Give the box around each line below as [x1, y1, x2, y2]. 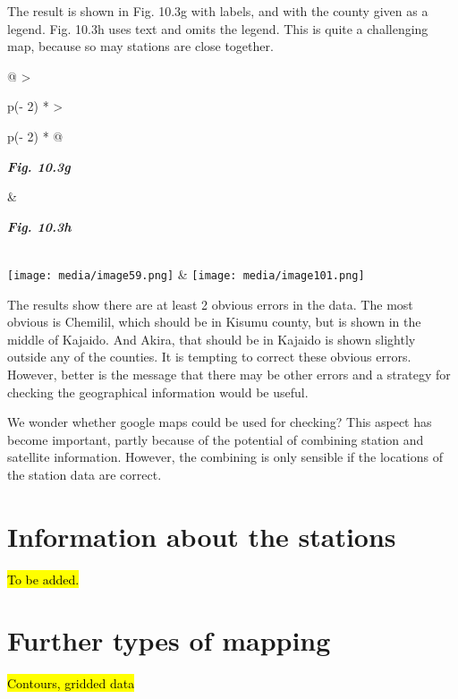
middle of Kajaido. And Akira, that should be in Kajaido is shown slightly [7, 329, 416, 348]
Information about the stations [7, 517, 396, 554]
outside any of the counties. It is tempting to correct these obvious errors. [7, 347, 411, 366]
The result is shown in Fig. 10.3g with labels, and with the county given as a [7, 2, 428, 20]
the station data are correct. [7, 465, 162, 483]
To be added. [7, 569, 80, 588]
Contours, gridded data [7, 674, 135, 693]
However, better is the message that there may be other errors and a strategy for [7, 364, 451, 383]
